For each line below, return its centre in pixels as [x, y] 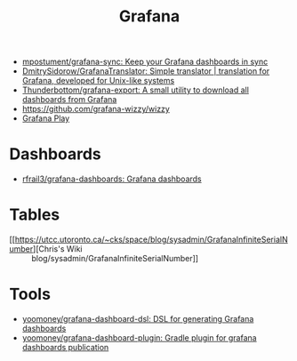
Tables [35, 215]
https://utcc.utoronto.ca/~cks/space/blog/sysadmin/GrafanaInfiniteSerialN [151, 240]
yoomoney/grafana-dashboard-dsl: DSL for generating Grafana [138, 319]
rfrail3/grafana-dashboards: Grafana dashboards [112, 179]
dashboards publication [65, 347]
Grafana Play [46, 118]
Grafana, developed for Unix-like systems [98, 81]
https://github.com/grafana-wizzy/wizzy [96, 109]
